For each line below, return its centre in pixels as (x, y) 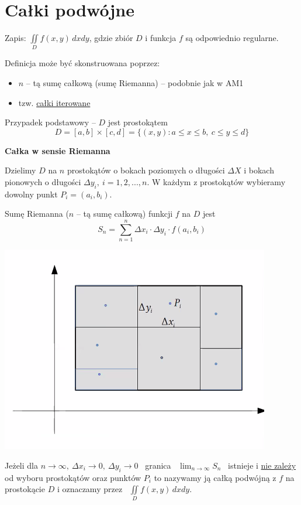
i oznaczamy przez (90, 489)
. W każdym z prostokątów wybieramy (216, 182)
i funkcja (161, 38)
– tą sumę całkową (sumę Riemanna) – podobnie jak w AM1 (135, 83)
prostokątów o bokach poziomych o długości (146, 170)
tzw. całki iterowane (54, 102)
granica (158, 465)
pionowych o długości (43, 182)
